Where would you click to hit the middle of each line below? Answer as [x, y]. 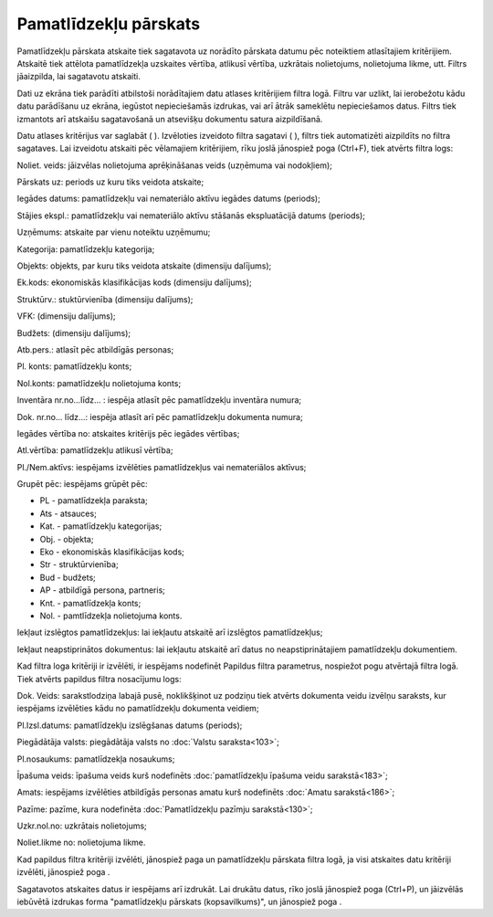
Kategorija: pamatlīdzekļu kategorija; [86, 249]
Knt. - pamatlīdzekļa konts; [90, 603]
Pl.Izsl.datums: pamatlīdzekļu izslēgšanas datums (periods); [130, 725]
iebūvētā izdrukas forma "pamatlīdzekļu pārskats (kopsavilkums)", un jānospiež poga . [179, 902]
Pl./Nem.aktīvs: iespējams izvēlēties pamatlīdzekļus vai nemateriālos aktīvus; [162, 467]
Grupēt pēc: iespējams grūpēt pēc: [82, 484]
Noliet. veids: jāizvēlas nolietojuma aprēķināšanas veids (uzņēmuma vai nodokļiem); [175, 165]
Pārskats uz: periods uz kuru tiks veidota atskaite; [110, 182]
